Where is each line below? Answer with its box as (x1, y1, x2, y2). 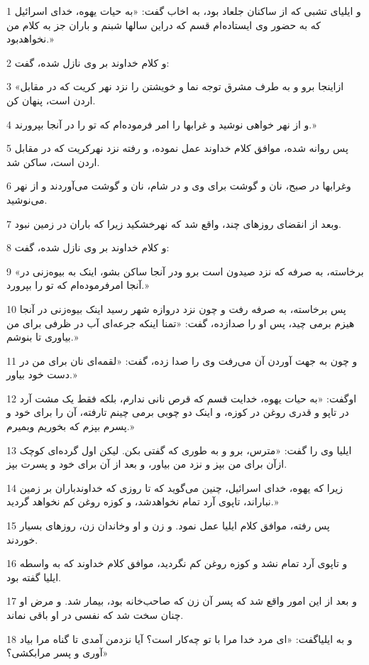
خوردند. (6, 532, 38, 546)
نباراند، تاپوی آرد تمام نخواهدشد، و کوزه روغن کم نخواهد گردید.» (6, 494, 279, 509)
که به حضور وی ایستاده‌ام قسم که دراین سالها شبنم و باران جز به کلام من (6, 17, 321, 32)
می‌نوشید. (6, 192, 48, 207)
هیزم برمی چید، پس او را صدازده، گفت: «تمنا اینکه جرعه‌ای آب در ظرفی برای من (6, 315, 355, 330)
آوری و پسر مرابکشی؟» (6, 645, 109, 660)
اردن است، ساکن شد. (6, 154, 100, 169)
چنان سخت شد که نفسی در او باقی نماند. (6, 608, 184, 622)
